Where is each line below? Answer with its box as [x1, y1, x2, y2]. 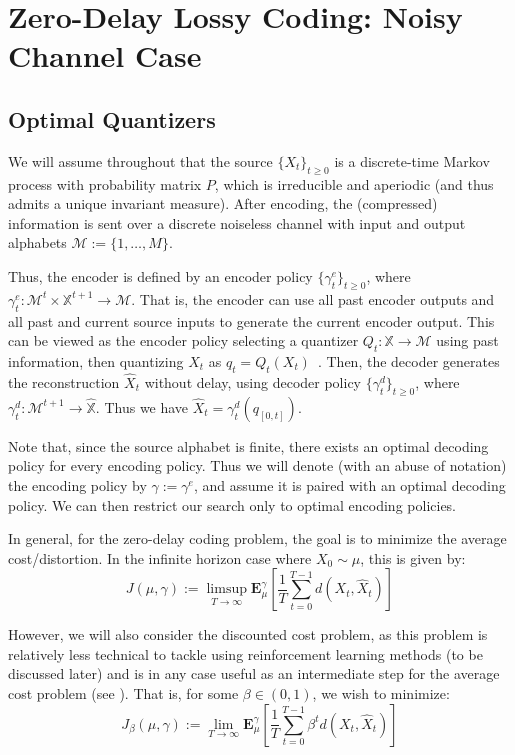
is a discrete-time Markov [334, 150, 490, 171]
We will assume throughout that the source [8, 150, 273, 171]
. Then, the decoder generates [317, 350, 500, 371]
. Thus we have [95, 396, 189, 417]
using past [436, 330, 499, 351]
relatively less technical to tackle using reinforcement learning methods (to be [8, 643, 483, 664]
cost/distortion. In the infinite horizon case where [8, 547, 312, 568]
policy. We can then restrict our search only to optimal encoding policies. [8, 494, 457, 515]
